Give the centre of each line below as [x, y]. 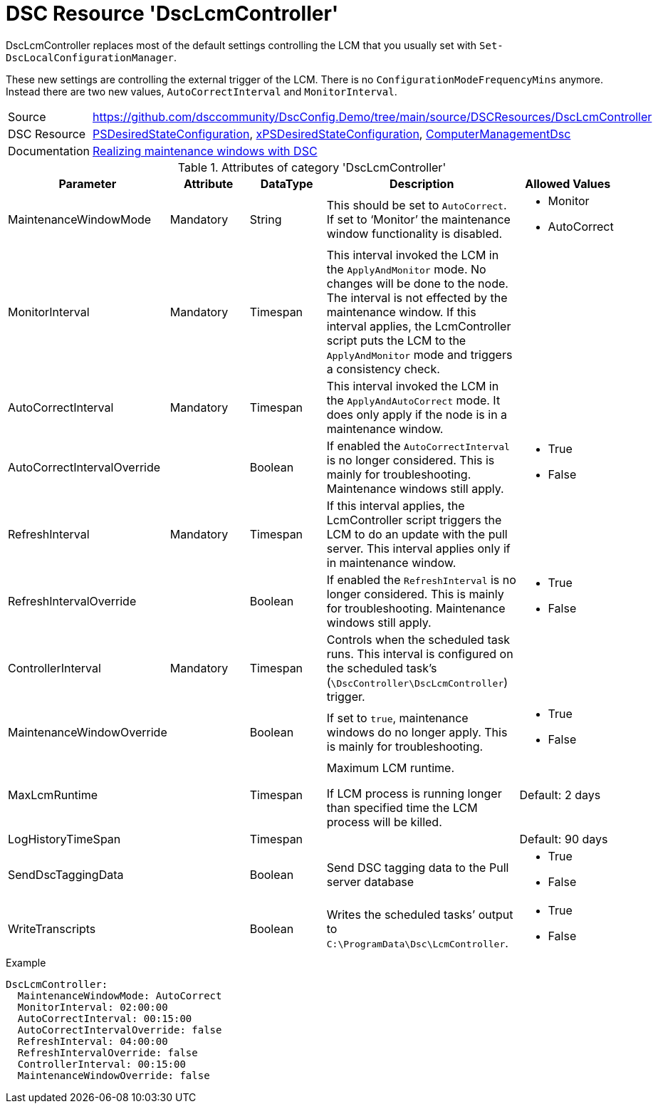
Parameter [88, 183]
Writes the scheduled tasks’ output [420, 914]
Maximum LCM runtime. [391, 767]
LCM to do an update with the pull [417, 534]
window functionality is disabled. [414, 233]
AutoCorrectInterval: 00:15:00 [105, 1018]
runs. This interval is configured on [420, 654]
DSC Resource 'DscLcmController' [172, 14]
